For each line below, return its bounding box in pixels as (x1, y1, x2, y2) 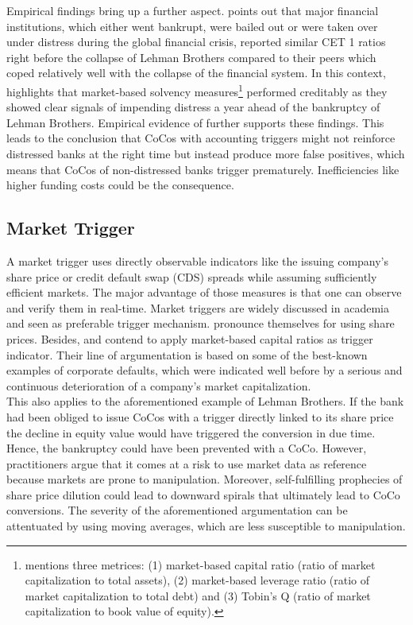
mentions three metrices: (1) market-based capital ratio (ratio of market (25, 556, 376, 573)
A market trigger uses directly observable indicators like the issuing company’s (6, 252, 389, 269)
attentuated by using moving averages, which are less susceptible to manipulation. (6, 518, 406, 534)
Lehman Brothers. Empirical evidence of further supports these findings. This (6, 114, 384, 130)
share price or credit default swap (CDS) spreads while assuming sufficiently (6, 268, 377, 285)
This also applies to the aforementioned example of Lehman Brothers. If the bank (6, 393, 404, 410)
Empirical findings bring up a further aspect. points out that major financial (6, 2, 379, 18)
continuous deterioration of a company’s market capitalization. (6, 377, 311, 394)
